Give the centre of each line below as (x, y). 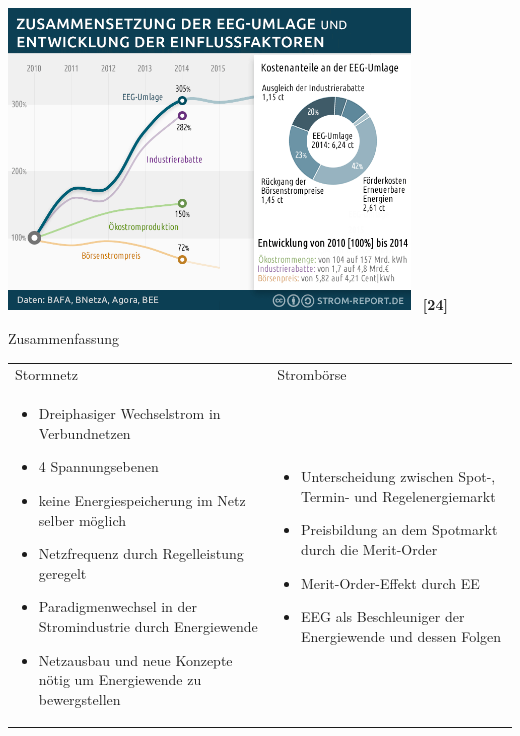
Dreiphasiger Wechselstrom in (129, 413)
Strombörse (312, 374)
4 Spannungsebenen (98, 466)
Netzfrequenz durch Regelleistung (141, 553)
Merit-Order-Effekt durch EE (390, 582)
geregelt (62, 572)
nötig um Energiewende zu (120, 679)
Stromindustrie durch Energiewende (148, 625)
